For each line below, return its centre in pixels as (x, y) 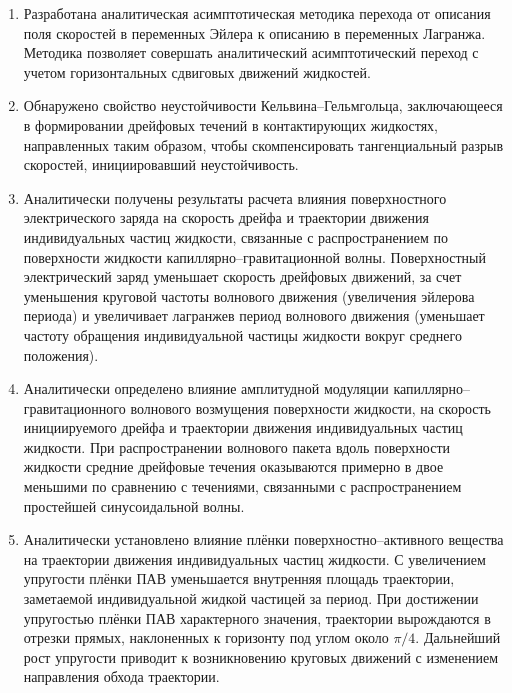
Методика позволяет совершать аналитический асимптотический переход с (251, 52)
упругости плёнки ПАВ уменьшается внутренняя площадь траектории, (239, 578)
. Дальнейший (458, 637)
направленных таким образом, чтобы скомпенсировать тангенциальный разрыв (263, 144)
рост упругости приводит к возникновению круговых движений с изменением (261, 656)
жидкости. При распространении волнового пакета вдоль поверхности (237, 446)
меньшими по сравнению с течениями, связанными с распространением (242, 486)
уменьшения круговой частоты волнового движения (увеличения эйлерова (249, 295)
